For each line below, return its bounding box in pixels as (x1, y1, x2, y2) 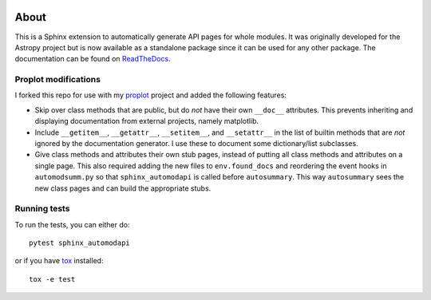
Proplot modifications (14, 74, 101, 85)
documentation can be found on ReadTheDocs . (14, 54, 171, 64)
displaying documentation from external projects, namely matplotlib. (34, 116, 259, 126)
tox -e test (29, 274, 76, 283)
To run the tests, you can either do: (14, 219, 130, 229)
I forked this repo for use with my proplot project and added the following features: (14, 90, 287, 100)
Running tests (14, 203, 70, 215)
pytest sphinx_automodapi (29, 239, 131, 247)
